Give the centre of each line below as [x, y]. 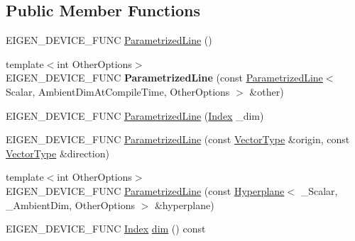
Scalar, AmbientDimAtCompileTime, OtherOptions [118, 91]
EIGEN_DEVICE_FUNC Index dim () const [106, 229]
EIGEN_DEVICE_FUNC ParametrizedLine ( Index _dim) [135, 115]
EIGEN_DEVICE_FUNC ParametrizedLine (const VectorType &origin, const [178, 139]
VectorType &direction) [58, 153]
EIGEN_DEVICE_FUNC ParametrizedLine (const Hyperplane [145, 190]
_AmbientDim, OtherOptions [70, 204]
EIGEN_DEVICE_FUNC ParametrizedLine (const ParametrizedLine [164, 78]
